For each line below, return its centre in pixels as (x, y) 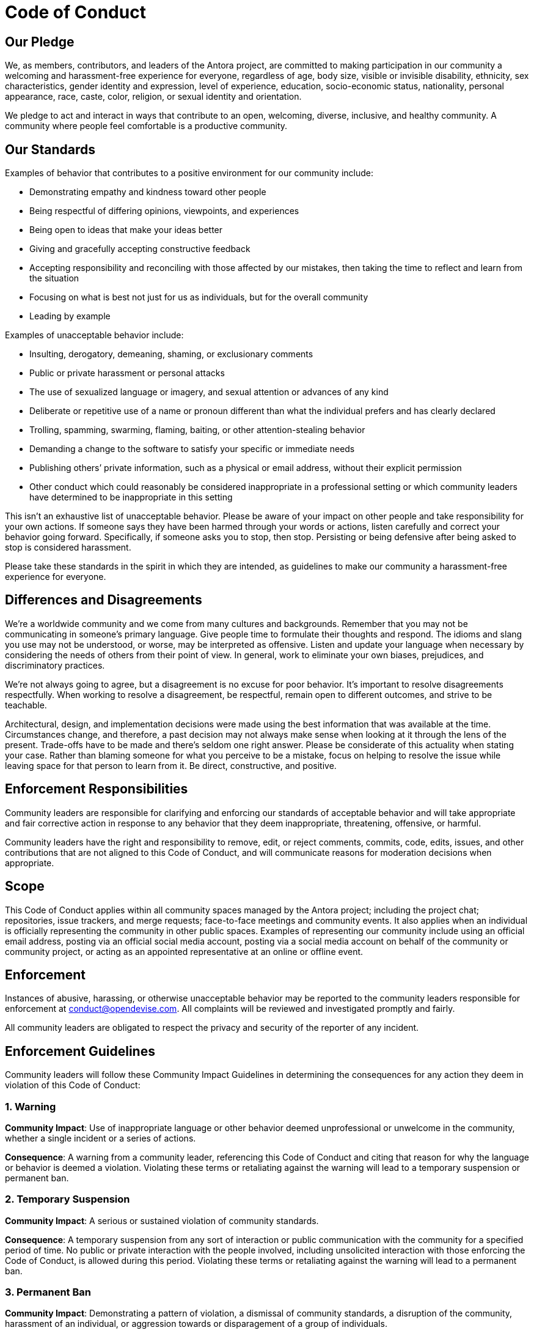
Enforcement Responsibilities (97, 789)
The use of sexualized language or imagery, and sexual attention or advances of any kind (209, 392)
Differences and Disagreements (104, 600)
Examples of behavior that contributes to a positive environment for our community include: (189, 173)
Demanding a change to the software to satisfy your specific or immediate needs (192, 449)
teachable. (26, 705)
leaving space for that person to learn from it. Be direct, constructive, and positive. (171, 765)
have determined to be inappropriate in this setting (131, 497)
